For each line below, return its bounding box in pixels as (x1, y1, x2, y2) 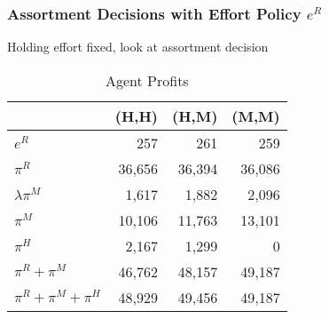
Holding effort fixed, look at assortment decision (7, 37, 269, 56)
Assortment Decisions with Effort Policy (7, 2, 302, 24)
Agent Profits (105, 69, 189, 91)
